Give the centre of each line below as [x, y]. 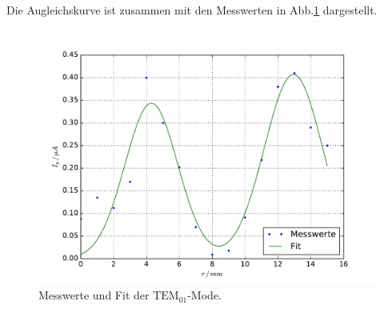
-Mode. [204, 295]
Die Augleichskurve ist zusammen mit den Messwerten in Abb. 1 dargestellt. [192, 10]
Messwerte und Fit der [94, 295]
